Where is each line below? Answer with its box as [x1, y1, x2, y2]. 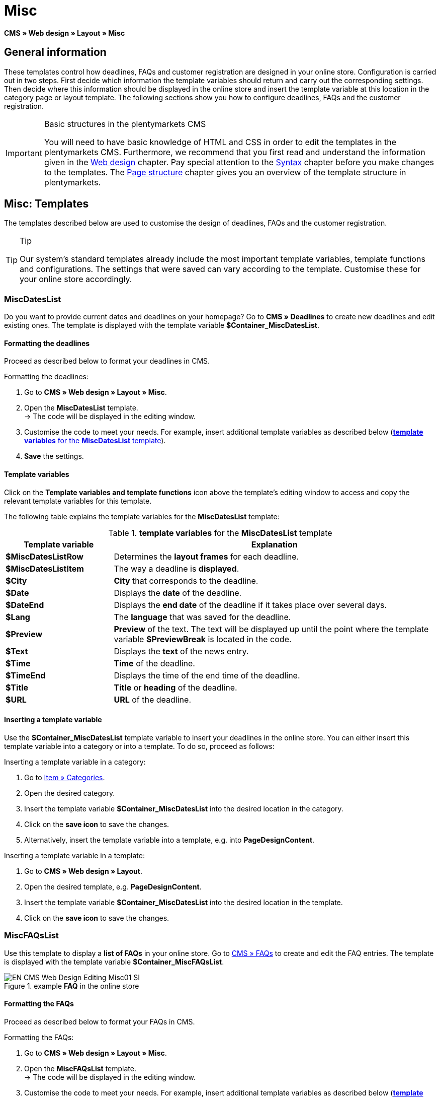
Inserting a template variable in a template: [4, 851, 145, 860]
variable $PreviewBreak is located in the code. [114, 634, 292, 644]
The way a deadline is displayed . [114, 563, 239, 574]
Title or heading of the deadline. [114, 682, 237, 693]
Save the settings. [24, 452, 84, 461]
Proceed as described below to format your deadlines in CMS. [4, 357, 210, 366]
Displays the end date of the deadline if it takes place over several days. [114, 599, 387, 610]
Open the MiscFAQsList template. [24, 1064, 137, 1073]
